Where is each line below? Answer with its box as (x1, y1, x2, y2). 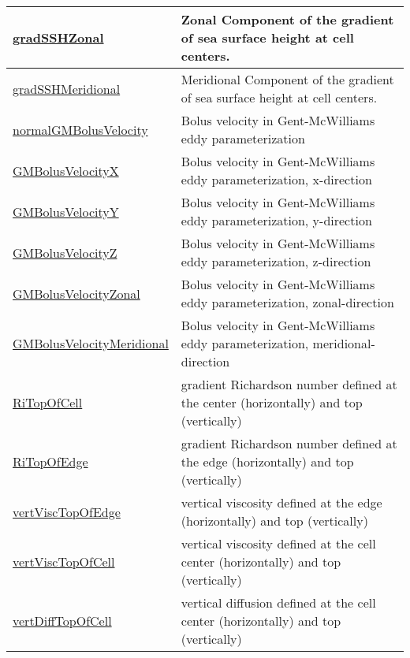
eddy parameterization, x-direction (181, 170, 372, 188)
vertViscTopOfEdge (13, 502, 121, 521)
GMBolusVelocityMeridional (13, 334, 169, 352)
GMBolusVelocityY (13, 202, 119, 221)
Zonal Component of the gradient (181, 10, 394, 28)
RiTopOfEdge (13, 452, 88, 470)
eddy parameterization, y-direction (181, 211, 372, 229)
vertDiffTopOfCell (13, 612, 112, 630)
